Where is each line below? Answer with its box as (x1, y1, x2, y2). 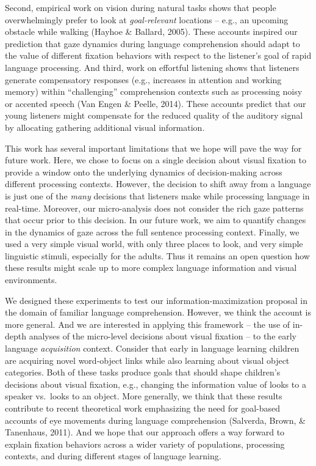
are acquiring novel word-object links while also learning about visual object (5, 353, 290, 366)
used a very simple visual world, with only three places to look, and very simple (5, 237, 303, 250)
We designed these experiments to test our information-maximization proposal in (5, 294, 307, 306)
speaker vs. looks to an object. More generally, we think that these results (5, 390, 282, 402)
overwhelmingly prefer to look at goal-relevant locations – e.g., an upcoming (5, 13, 289, 26)
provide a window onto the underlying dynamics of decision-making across (5, 165, 282, 178)
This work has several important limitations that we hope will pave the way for (5, 141, 302, 154)
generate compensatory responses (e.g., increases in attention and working (5, 73, 282, 86)
